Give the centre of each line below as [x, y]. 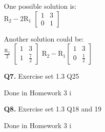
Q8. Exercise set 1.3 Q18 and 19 [53, 109]
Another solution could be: [44, 38]
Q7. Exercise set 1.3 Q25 [42, 76]
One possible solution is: [40, 6]
